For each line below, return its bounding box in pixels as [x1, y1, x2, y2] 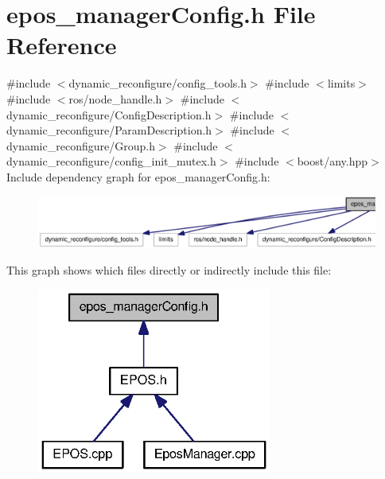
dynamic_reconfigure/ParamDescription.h [6, 122, 212, 138]
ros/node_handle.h [68, 90, 162, 107]
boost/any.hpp [297, 153, 368, 169]
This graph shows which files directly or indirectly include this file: [6, 262, 332, 278]
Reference [6, 29, 117, 61]
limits [327, 75, 356, 92]
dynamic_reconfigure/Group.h [6, 137, 155, 154]
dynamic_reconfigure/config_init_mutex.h [6, 153, 216, 169]
